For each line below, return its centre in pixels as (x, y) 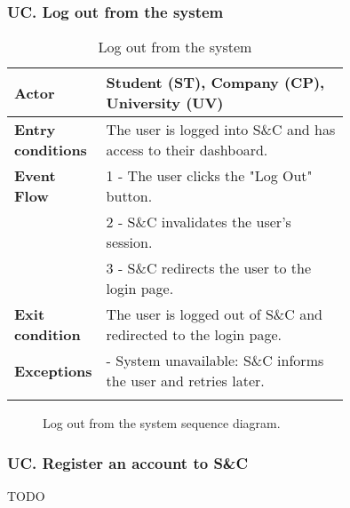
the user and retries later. (185, 381)
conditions (51, 150)
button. (129, 196)
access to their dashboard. (187, 150)
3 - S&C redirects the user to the (209, 268)
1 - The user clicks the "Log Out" (209, 176)
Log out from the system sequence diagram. (162, 423)
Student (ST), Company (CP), (215, 83)
